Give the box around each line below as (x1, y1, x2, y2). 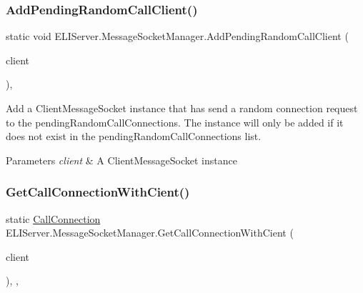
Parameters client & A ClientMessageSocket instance (6, 152, 237, 167)
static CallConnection (6, 211, 101, 226)
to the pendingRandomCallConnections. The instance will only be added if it (6, 114, 344, 129)
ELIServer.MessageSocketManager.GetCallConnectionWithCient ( (6, 225, 294, 240)
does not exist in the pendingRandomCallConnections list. (6, 129, 262, 144)
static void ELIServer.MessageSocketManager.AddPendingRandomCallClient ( (6, 29, 349, 44)
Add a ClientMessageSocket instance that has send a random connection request (6, 101, 358, 115)
